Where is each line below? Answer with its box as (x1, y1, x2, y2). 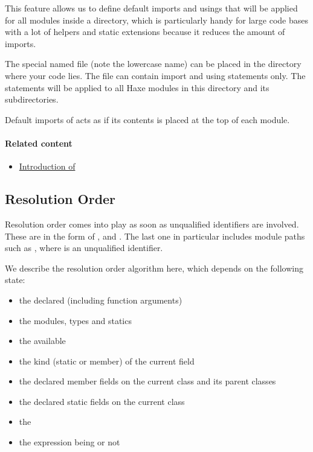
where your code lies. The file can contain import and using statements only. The (5, 69, 306, 81)
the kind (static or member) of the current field (19, 354, 195, 367)
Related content (5, 136, 73, 149)
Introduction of (19, 160, 76, 173)
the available (19, 334, 66, 347)
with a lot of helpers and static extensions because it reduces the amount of (5, 25, 285, 38)
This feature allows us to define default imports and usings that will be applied (5, 2, 298, 14)
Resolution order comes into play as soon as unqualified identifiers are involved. (5, 217, 299, 230)
